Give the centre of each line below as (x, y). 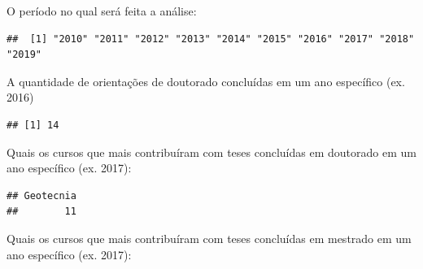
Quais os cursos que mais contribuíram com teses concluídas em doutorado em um (211, 152)
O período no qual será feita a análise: (102, 11)
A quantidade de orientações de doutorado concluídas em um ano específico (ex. (206, 81)
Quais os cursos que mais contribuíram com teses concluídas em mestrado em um (209, 238)
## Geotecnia (41, 195)
